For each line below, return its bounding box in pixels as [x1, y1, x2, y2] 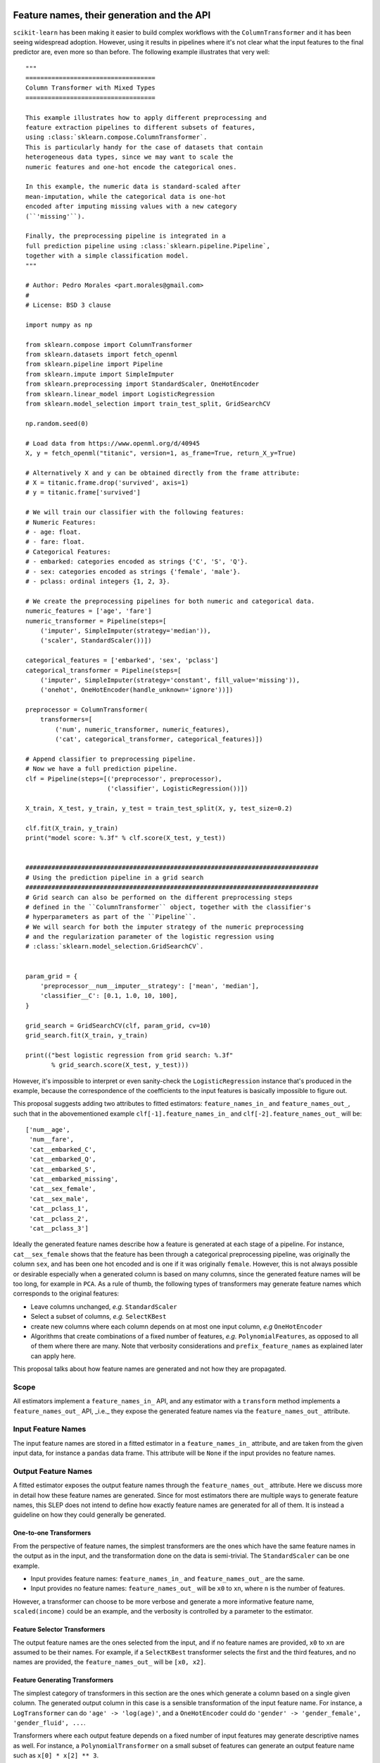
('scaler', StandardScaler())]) [39, 637, 152, 645]
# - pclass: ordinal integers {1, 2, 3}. [25, 578, 170, 585]
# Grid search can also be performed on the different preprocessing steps [25, 893, 293, 901]
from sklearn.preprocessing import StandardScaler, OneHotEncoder [25, 380, 260, 388]
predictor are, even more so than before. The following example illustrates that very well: [13, 48, 270, 56]
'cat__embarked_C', [29, 1145, 96, 1153]
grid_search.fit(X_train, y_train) [25, 1031, 148, 1039]
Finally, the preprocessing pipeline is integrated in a [25, 232, 227, 240]
